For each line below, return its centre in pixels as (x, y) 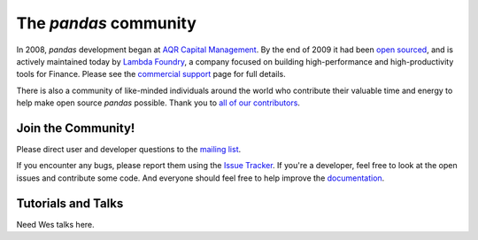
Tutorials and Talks (70, 203)
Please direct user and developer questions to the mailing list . (129, 150)
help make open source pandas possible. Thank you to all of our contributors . (158, 103)
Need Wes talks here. (55, 224)
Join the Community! (76, 128)
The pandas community (106, 23)
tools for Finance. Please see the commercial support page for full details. (151, 74)
